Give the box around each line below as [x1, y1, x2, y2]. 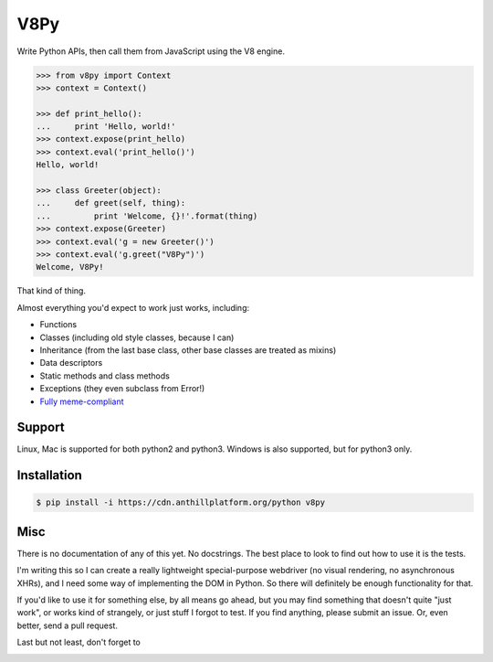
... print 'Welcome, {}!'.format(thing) [36, 210, 258, 221]
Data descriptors [39, 358, 103, 368]
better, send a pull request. [16, 620, 119, 631]
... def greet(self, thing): [36, 198, 186, 208]
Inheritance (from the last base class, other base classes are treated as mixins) [39, 344, 337, 356]
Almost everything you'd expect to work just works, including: [16, 302, 250, 313]
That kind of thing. [16, 285, 87, 296]
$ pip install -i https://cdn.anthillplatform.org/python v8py [36, 497, 326, 507]
